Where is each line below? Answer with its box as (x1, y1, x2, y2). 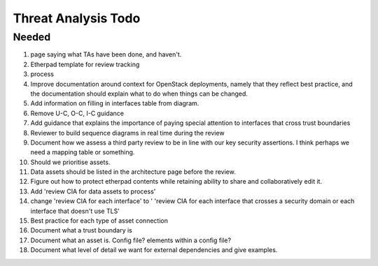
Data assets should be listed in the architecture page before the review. (30, 168, 236, 176)
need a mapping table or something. (30, 148, 135, 156)
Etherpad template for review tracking (30, 60, 140, 68)
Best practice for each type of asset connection (30, 216, 168, 225)
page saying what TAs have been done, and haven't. (30, 50, 182, 59)
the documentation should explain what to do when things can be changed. (30, 89, 248, 98)
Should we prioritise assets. (30, 158, 111, 166)
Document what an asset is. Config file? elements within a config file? (30, 236, 231, 244)
